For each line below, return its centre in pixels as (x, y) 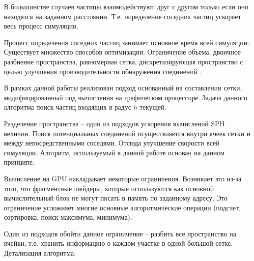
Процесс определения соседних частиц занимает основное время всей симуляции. (127, 42)
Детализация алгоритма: (40, 253)
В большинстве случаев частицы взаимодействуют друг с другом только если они (126, 6)
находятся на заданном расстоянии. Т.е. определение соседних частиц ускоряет (123, 16)
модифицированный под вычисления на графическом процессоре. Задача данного (126, 97)
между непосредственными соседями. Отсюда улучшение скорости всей (112, 143)
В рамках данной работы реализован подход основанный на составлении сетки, (123, 88)
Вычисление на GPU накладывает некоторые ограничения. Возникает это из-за (123, 178)
